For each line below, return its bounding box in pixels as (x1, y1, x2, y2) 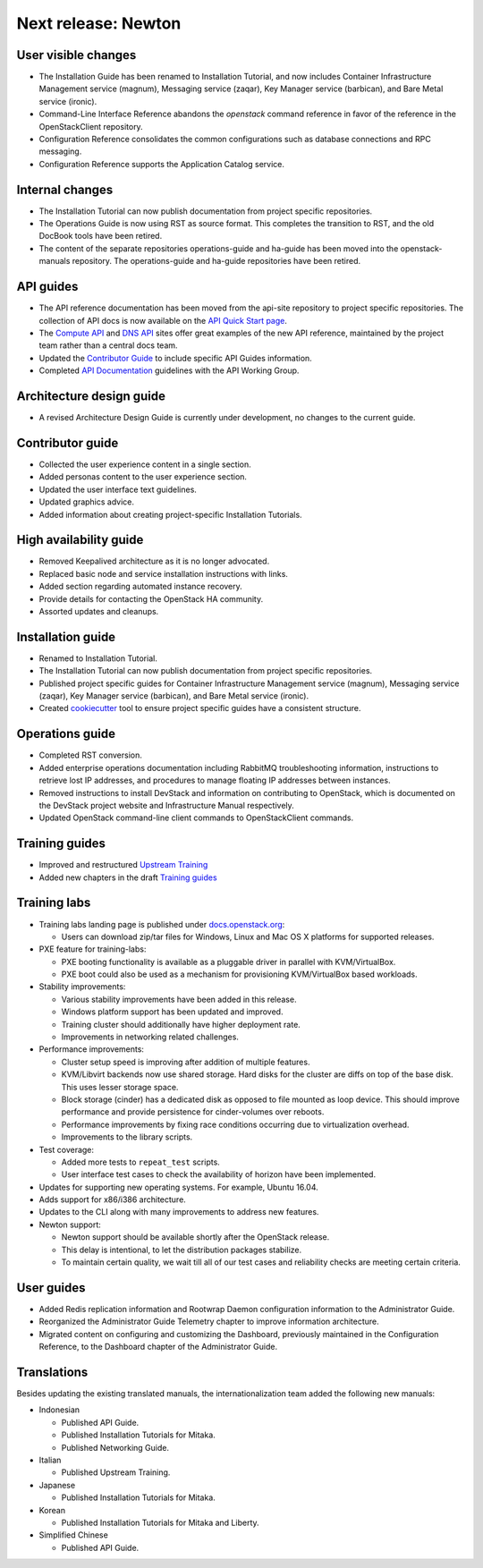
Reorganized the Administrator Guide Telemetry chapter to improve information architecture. (38, 1316, 379, 1327)
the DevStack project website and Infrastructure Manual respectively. (38, 800, 294, 810)
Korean (38, 1504, 66, 1515)
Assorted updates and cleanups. (38, 606, 159, 616)
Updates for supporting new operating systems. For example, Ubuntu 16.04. (38, 1182, 319, 1192)
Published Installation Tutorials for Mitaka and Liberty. (61, 1517, 259, 1528)
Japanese (38, 1479, 76, 1490)
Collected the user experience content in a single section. (38, 459, 252, 470)
